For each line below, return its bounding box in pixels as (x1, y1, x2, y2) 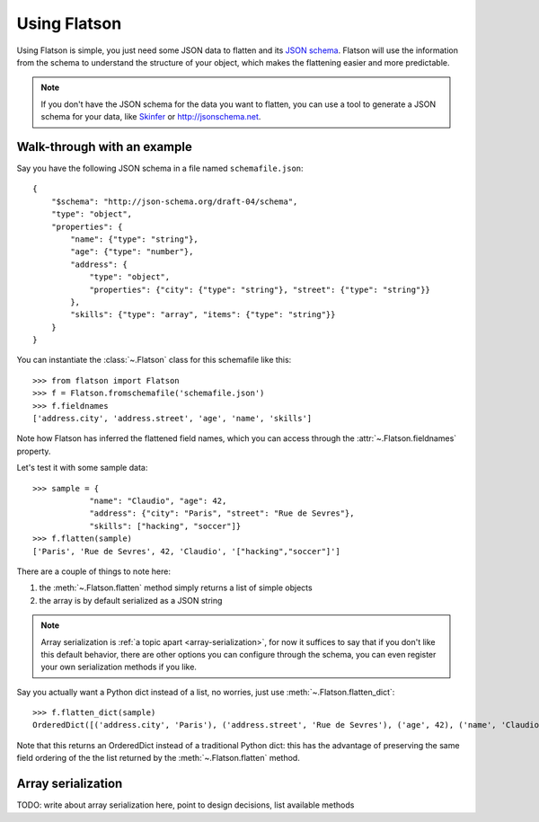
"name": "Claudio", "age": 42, (89, 496, 227, 506)
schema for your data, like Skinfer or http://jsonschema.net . (40, 111, 261, 122)
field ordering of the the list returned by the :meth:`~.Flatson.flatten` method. (16, 753, 300, 764)
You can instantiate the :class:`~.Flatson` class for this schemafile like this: (16, 355, 292, 366)
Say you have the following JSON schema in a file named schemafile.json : (16, 163, 305, 174)
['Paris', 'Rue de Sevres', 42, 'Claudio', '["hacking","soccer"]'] (32, 546, 340, 556)
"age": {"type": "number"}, (70, 247, 194, 257)
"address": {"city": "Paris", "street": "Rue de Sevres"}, (89, 508, 355, 518)
